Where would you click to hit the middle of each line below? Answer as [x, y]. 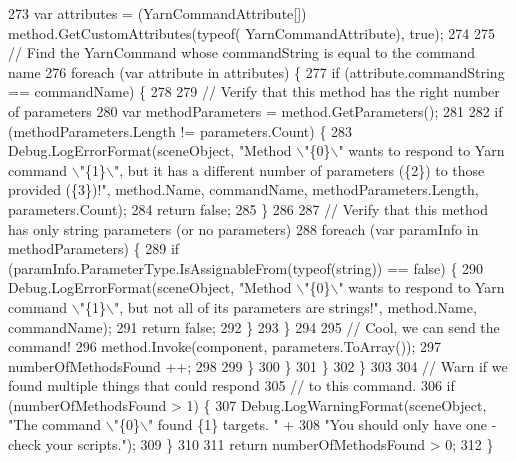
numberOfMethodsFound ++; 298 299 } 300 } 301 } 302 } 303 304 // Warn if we [258, 365]
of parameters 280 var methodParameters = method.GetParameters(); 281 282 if [255, 110]
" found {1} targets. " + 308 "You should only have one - [322, 424]
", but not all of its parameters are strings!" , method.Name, [295, 306]
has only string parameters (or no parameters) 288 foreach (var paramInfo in [243, 228]
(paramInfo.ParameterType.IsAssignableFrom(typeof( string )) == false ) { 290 [246, 267]
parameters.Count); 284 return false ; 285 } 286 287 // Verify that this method [248, 208]
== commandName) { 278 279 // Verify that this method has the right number [254, 91]
